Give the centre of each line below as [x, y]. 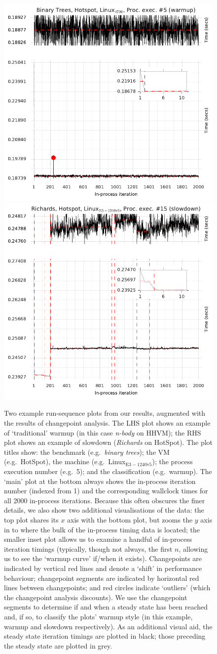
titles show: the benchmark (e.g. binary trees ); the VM [87, 452]
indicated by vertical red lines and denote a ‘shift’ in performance [103, 568]
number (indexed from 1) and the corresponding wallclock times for [106, 491]
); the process [172, 461]
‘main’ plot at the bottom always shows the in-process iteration [100, 481]
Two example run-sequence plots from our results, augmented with [105, 413]
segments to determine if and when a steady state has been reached [106, 607]
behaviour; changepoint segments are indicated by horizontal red [102, 578]
